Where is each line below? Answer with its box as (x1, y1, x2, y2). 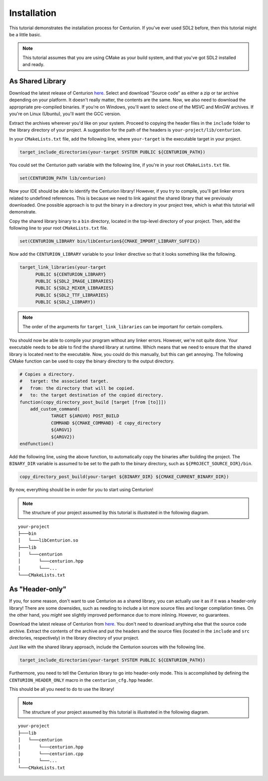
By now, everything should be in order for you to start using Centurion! (9, 487, 154, 493)
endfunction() (19, 441, 54, 446)
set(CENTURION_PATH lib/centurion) (19, 175, 106, 181)
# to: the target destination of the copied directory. (19, 392, 164, 398)
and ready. (22, 62, 45, 68)
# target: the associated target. (19, 378, 109, 384)
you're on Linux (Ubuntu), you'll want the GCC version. (9, 111, 121, 117)
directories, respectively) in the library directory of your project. (9, 635, 139, 641)
